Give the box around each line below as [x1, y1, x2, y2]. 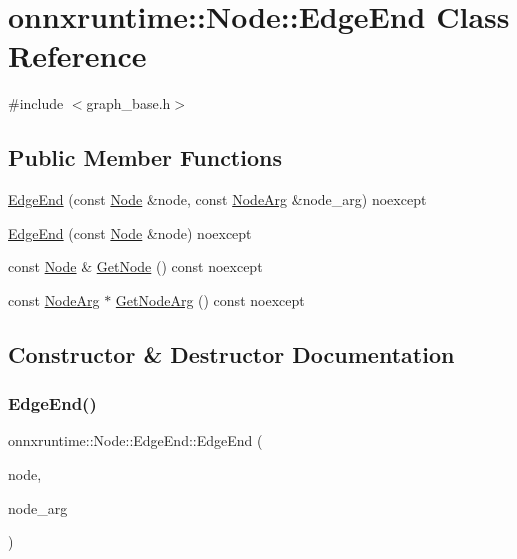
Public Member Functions [8, 142, 282, 173]
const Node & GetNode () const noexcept [8, 256, 263, 277]
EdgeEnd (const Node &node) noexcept [8, 222, 252, 243]
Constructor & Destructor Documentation [8, 338, 455, 369]
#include [8, 93, 64, 114]
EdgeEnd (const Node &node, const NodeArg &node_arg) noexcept [8, 189, 427, 210]
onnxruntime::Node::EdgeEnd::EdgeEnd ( [8, 430, 263, 451]
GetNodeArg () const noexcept [115, 289, 305, 310]
